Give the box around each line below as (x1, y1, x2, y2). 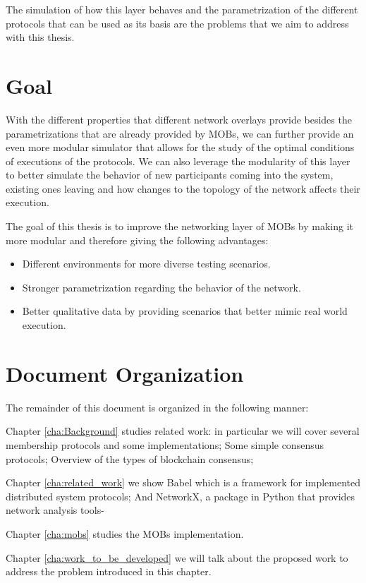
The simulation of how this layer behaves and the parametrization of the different (6, 2, 358, 16)
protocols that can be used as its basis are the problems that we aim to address (6, 16, 349, 30)
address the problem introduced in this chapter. (6, 564, 212, 579)
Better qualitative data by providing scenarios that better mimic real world (22, 303, 348, 318)
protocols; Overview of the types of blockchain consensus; (6, 451, 254, 466)
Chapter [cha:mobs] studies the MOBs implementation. (6, 526, 244, 541)
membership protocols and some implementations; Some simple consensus (6, 437, 324, 452)
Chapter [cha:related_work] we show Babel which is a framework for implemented (6, 475, 361, 490)
